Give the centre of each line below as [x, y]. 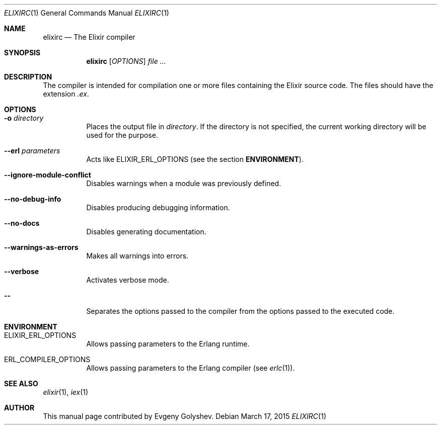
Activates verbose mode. [128, 280]
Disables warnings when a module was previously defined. [184, 183]
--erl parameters [32, 151]
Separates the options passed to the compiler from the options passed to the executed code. [240, 311]
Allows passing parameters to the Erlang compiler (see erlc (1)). [191, 368]
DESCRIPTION [28, 77]
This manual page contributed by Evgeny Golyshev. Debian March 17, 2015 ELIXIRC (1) [185, 416]
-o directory [24, 118]
